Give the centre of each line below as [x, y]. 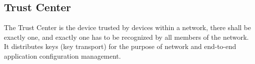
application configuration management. [63, 56]
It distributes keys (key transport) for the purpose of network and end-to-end [120, 46]
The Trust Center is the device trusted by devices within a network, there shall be [127, 27]
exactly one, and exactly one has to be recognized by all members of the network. [127, 37]
